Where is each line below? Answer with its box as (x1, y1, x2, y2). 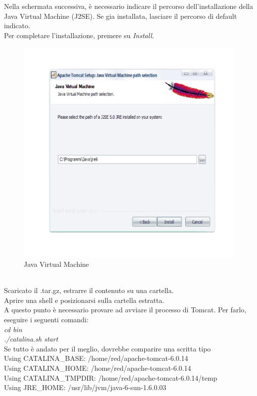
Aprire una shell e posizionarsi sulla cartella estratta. (4, 295, 165, 305)
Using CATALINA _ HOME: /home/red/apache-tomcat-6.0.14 (4, 362, 191, 373)
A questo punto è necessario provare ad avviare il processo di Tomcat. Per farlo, (4, 304, 247, 315)
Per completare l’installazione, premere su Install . (4, 30, 154, 40)
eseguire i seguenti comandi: (4, 314, 88, 324)
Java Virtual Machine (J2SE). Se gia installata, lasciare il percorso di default (4, 10, 237, 21)
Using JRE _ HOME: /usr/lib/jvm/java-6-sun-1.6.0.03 (4, 382, 167, 393)
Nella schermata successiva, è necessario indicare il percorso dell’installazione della (4, 1, 253, 11)
